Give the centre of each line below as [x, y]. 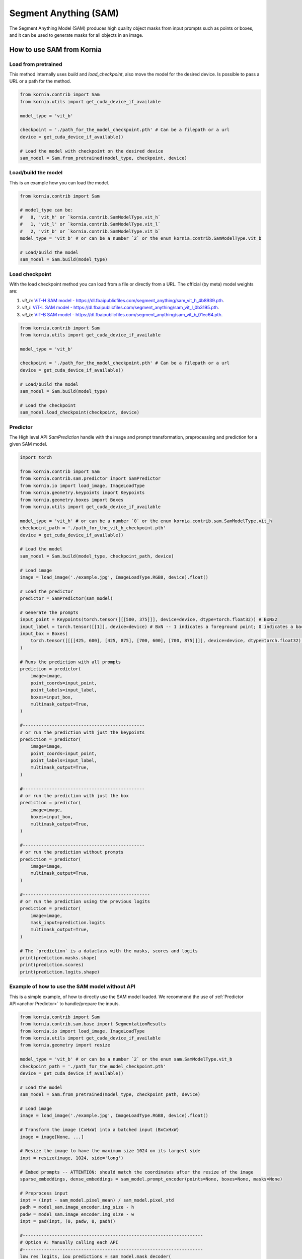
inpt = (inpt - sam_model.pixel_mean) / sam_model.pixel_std [97, 1200]
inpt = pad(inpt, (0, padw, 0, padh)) [68, 1221]
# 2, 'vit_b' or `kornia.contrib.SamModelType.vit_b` [90, 231]
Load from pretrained [36, 64]
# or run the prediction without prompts [72, 852]
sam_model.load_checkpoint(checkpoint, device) [80, 412]
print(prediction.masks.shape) [59, 958]
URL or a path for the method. [40, 81]
